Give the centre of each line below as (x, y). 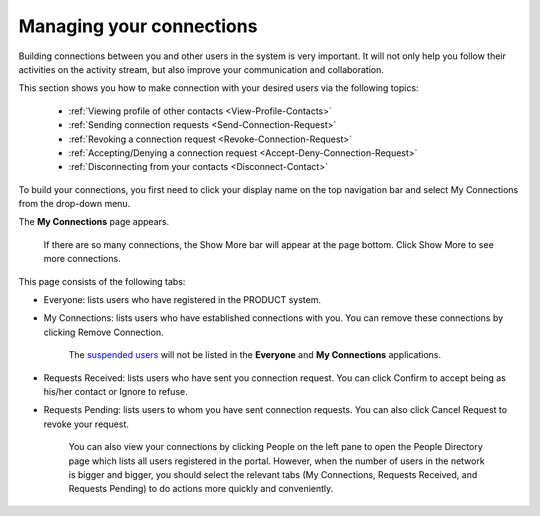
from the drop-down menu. (74, 204)
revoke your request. (86, 424)
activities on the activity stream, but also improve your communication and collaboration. (201, 69)
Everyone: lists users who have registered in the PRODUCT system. (182, 300)
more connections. (82, 259)
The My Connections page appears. (94, 222)
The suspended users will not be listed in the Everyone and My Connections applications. (255, 355)
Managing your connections (138, 26)
